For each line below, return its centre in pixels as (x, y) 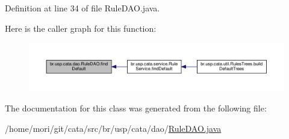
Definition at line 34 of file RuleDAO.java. (82, 8)
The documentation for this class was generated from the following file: (136, 108)
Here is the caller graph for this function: (81, 28)
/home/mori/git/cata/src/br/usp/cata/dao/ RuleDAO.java (113, 128)
